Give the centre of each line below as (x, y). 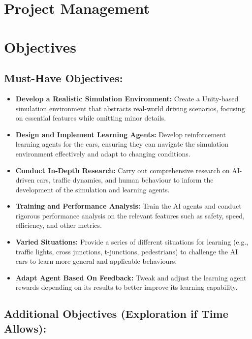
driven (25, 180)
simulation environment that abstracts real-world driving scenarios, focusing (130, 108)
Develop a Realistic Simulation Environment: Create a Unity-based (127, 98)
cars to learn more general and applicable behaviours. (96, 261)
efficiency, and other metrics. (59, 225)
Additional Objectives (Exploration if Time (116, 314)
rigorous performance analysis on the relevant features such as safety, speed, (130, 215)
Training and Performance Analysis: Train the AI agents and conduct (128, 206)
